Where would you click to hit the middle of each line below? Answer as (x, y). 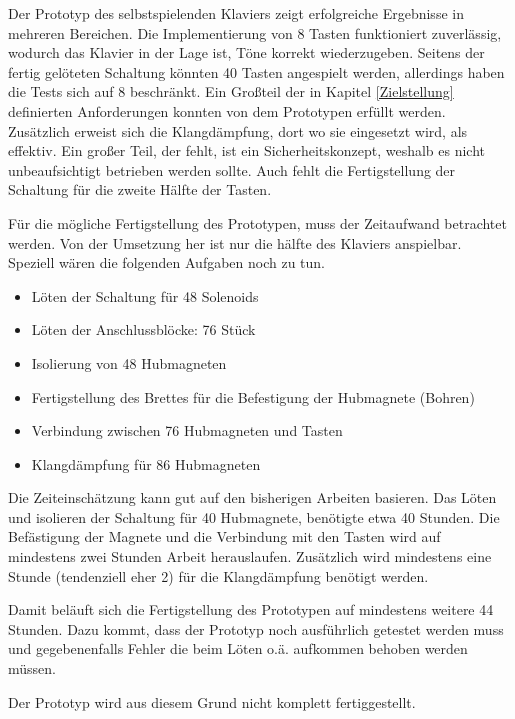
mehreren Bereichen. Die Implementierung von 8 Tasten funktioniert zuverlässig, (255, 32)
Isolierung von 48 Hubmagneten (129, 362)
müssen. (32, 668)
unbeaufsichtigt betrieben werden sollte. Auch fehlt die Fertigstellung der (232, 169)
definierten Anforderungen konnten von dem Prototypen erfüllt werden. (227, 110)
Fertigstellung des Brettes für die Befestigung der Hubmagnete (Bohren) (253, 396)
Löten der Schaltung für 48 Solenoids (145, 295)
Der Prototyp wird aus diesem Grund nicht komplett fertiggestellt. (212, 701)
